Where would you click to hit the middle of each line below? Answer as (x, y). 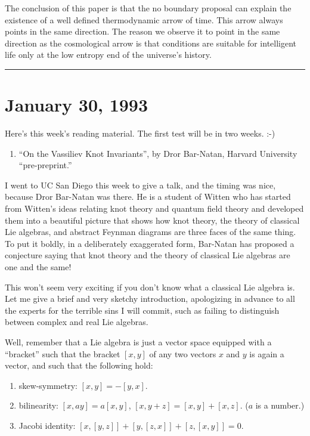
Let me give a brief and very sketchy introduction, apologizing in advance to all (150, 299)
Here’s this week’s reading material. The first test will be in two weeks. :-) (140, 133)
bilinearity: (38, 405)
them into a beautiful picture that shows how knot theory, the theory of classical (152, 220)
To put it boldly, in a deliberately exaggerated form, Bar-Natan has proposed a (150, 243)
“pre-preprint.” (45, 165)
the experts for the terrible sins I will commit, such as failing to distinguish (142, 310)
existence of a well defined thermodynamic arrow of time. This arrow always (144, 19)
